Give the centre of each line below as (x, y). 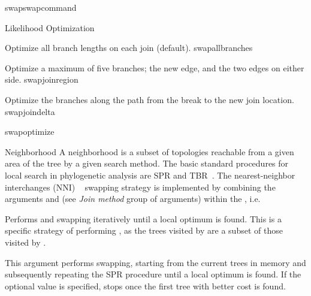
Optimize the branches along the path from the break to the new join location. (150, 99)
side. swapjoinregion (42, 79)
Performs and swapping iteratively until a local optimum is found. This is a (143, 218)
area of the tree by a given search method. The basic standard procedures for (147, 163)
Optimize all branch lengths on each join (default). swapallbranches (129, 48)
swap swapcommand (41, 7)
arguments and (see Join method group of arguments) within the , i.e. (133, 199)
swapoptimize (30, 132)
